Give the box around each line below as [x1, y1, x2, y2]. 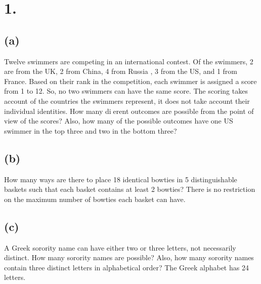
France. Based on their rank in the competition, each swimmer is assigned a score [4, 75, 257, 86]
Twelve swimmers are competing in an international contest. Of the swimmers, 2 [4, 56, 253, 66]
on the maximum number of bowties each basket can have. [4, 193, 186, 204]
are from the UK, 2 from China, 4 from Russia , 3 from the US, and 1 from [4, 66, 238, 76]
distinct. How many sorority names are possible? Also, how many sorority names [4, 252, 254, 263]
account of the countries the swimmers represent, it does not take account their [4, 95, 250, 106]
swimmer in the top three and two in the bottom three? [4, 125, 177, 136]
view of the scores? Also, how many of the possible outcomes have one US [4, 115, 233, 126]
